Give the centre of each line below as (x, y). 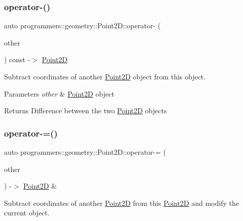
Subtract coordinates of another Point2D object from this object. (105, 76)
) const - (17, 59)
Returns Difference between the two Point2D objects (86, 111)
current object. (27, 213)
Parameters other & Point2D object (59, 93)
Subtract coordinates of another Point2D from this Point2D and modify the (121, 203)
